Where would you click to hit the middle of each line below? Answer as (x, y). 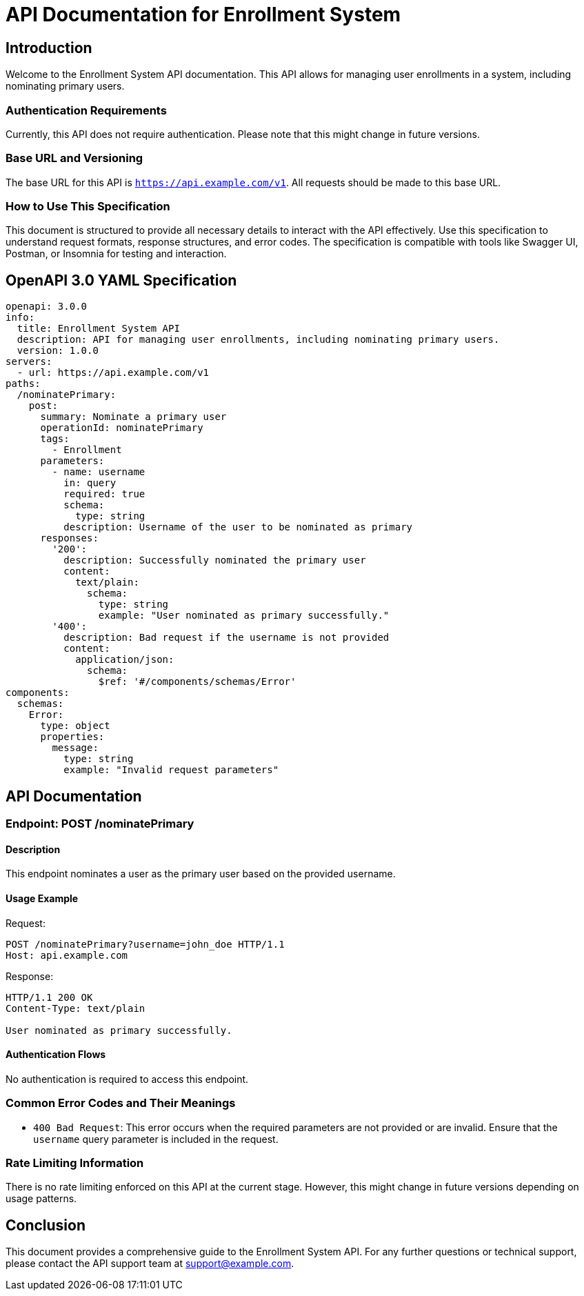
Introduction (49, 48)
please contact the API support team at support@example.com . (150, 1264)
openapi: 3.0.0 (47, 307)
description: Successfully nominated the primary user (215, 560)
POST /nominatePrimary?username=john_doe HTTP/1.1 (145, 944)
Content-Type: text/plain (75, 1008)
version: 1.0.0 (58, 351)
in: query (90, 483)
